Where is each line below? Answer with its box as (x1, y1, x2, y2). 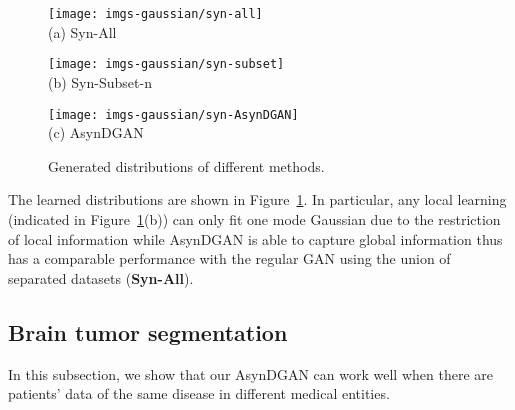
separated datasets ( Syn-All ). (8, 267, 194, 288)
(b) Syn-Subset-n (48, 71, 152, 92)
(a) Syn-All (48, 21, 117, 42)
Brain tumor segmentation (8, 316, 288, 347)
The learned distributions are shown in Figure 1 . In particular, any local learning (8, 189, 507, 210)
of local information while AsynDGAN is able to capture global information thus (8, 228, 503, 249)
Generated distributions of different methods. (48, 155, 325, 176)
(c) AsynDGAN (48, 122, 144, 143)
